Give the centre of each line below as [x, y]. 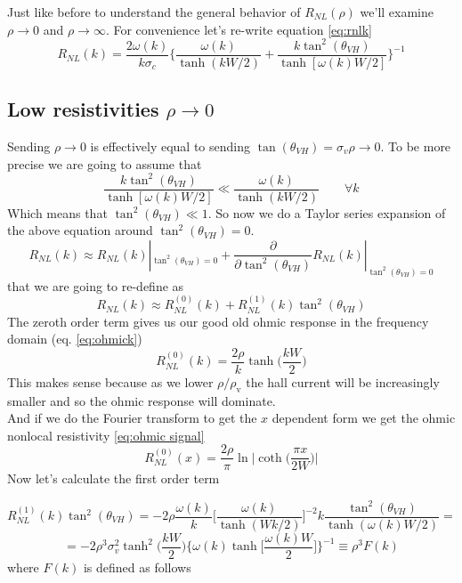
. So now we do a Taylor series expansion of [327, 212]
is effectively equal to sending [170, 146]
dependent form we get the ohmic [364, 418]
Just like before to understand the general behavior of [154, 12]
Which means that [57, 212]
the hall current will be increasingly [343, 381]
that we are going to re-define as [96, 285]
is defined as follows [137, 567]
